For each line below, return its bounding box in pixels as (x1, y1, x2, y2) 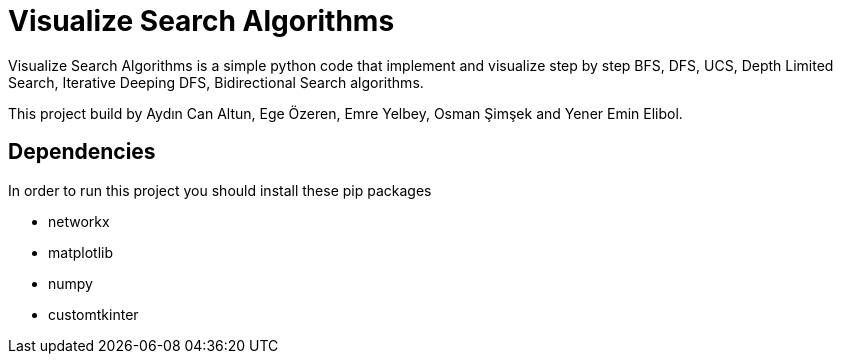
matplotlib (48, 243, 113, 261)
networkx (48, 212, 110, 230)
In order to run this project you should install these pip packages (8, 181, 432, 199)
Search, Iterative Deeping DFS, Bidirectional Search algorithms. (8, 73, 424, 91)
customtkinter (48, 305, 139, 323)
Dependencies (8, 139, 156, 165)
